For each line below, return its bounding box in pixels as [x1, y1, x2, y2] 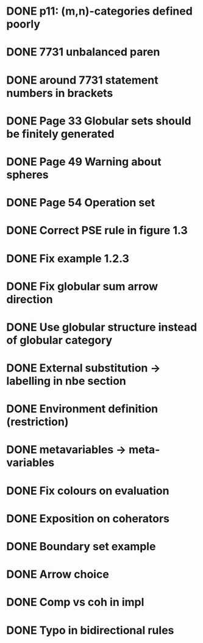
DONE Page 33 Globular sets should [6, 114, 192, 128]
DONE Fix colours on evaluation [6, 484, 169, 498]
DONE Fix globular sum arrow [6, 279, 158, 293]
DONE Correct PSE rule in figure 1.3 [6, 224, 188, 237]
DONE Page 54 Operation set [6, 196, 155, 210]
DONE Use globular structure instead [6, 320, 198, 334]
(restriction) [6, 415, 69, 429]
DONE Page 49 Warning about [6, 154, 162, 168]
